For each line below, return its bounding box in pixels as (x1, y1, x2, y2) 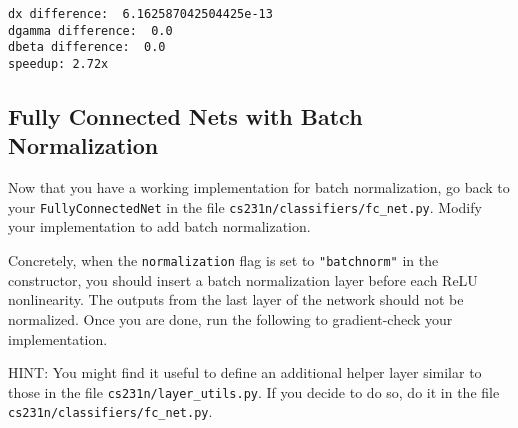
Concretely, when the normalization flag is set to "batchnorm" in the (8, 250, 439, 271)
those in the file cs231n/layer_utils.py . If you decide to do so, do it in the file (8, 381, 500, 402)
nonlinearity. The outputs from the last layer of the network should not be (8, 289, 464, 310)
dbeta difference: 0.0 (8, 40, 166, 55)
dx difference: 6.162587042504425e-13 (8, 7, 273, 21)
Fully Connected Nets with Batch (8, 101, 363, 132)
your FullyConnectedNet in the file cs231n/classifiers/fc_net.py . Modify (8, 196, 482, 217)
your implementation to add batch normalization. (8, 216, 311, 237)
